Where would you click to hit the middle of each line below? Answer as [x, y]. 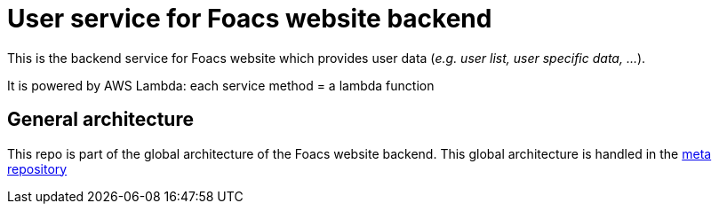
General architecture [100, 120]
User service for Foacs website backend [250, 19]
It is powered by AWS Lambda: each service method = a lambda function [221, 85]
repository [37, 168]
